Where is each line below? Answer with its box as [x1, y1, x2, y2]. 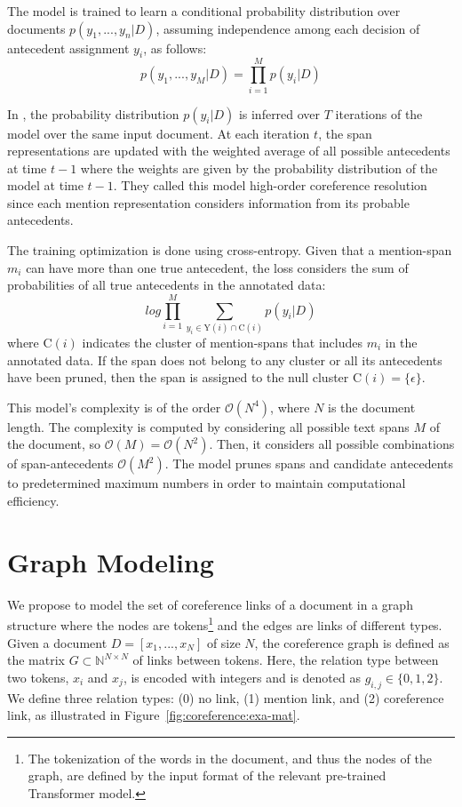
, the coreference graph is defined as [254, 633, 450, 651]
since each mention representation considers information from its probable [7, 193, 410, 212]
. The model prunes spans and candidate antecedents [164, 454, 454, 473]
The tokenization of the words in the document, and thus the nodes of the [28, 748, 432, 767]
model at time [7, 176, 84, 195]
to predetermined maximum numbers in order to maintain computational [7, 474, 406, 492]
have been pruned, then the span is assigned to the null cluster [7, 368, 349, 387]
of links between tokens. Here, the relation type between [132, 651, 439, 669]
